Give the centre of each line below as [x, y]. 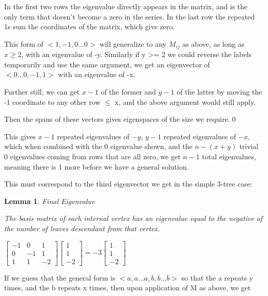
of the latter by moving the [219, 92]
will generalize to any [133, 43]
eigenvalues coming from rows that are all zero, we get [95, 156]
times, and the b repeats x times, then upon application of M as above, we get [128, 288]
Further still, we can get [42, 92]
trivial [249, 146]
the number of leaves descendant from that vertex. [82, 228]
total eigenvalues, [229, 156]
